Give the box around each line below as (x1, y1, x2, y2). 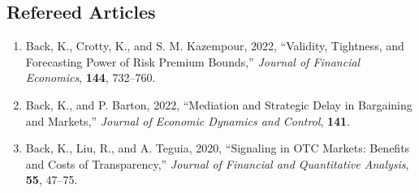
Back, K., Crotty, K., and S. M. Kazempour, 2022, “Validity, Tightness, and (25, 37, 404, 54)
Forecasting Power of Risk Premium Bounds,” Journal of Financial (25, 53, 361, 70)
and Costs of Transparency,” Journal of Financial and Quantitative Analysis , (25, 155, 409, 172)
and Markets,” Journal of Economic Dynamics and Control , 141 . (25, 112, 351, 129)
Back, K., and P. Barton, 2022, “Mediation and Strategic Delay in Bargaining (25, 96, 413, 113)
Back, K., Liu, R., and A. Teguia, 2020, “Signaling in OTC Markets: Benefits (25, 139, 410, 157)
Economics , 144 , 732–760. (25, 69, 156, 86)
